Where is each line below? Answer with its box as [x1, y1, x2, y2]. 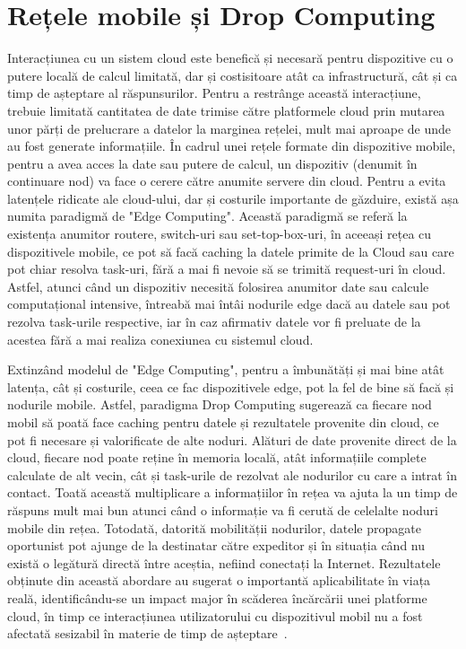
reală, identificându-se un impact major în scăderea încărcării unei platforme [7, 588, 427, 607]
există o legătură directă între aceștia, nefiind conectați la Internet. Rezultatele [7, 553, 441, 572]
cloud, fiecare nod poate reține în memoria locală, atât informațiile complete [7, 448, 427, 467]
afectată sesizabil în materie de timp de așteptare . [7, 624, 288, 643]
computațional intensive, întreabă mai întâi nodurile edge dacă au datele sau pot [7, 294, 451, 313]
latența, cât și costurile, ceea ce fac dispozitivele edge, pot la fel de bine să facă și [7, 377, 454, 396]
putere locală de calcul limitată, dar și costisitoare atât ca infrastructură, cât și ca [7, 66, 458, 84]
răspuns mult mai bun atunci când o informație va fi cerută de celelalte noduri [7, 500, 438, 519]
